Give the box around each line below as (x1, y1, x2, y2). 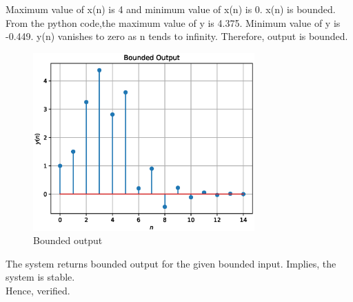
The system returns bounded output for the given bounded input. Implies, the (6, 256, 336, 270)
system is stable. (6, 270, 75, 284)
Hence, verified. (6, 283, 70, 298)
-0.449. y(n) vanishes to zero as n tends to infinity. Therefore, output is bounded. (6, 29, 348, 43)
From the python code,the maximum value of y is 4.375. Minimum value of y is (6, 15, 341, 30)
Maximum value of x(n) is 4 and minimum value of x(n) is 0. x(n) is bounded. (6, 2, 336, 16)
